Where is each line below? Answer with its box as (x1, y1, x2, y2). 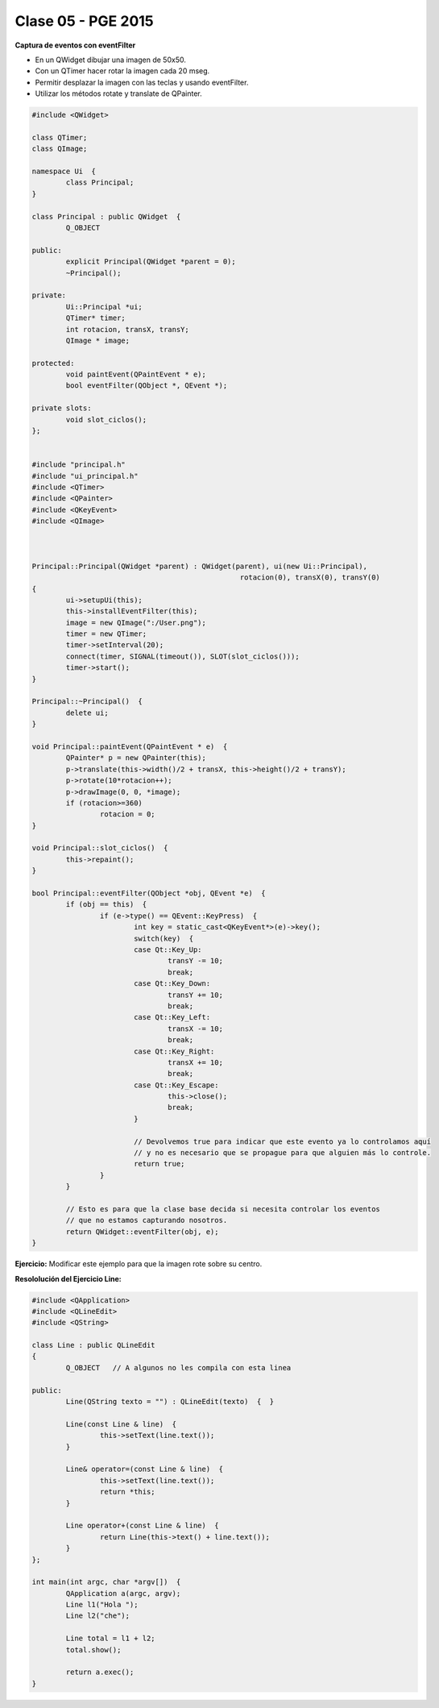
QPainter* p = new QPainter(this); (65, 754, 207, 763)
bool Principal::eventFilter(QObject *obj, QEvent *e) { (31, 889, 266, 898)
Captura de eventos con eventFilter (14, 40, 136, 50)
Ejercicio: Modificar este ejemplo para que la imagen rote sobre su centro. (14, 1259, 263, 1269)
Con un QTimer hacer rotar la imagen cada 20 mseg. (35, 66, 210, 76)
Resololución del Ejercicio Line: (14, 1274, 122, 1283)
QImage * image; (65, 335, 130, 345)
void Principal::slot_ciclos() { (31, 843, 168, 853)
